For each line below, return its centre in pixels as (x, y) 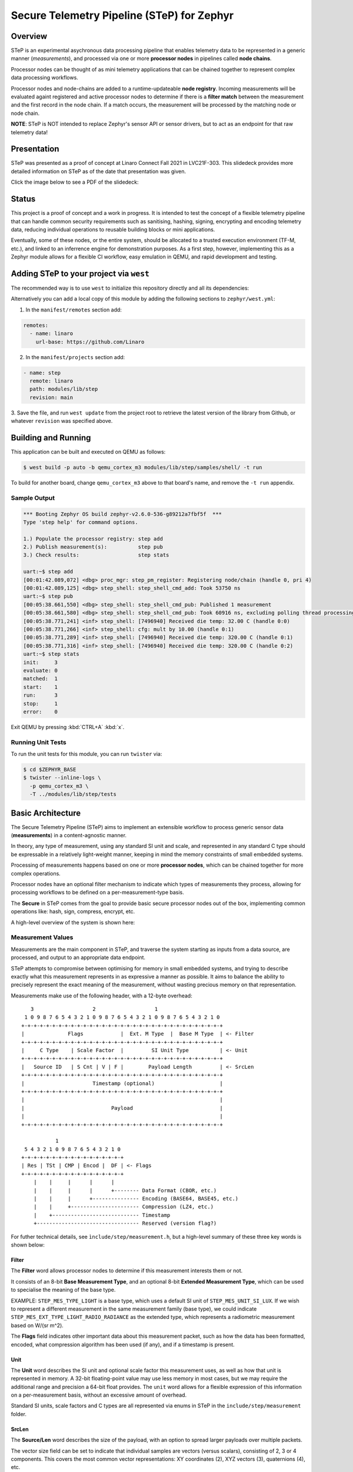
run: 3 (41, 695)
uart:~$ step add (48, 572)
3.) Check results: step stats (96, 555)
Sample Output (33, 498)
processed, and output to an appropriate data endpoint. (78, 957)
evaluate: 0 (41, 670)
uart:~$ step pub (48, 596)
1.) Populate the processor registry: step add (93, 538)
